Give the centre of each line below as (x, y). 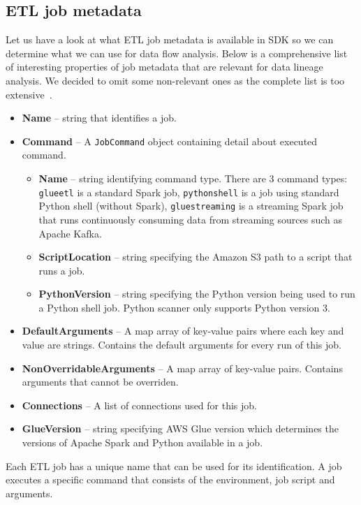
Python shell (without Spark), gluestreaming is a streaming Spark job (191, 206)
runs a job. (62, 270)
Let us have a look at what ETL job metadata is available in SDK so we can (170, 39)
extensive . (29, 94)
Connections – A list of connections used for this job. (139, 405)
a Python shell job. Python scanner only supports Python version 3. (184, 307)
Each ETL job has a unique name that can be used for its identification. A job (174, 466)
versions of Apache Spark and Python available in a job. (142, 442)
